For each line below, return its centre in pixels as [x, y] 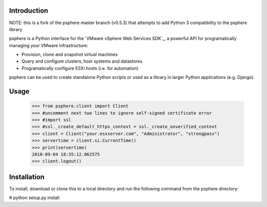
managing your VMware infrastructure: [49, 45]
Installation [27, 177]
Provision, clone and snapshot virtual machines [70, 55]
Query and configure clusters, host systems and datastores [82, 61]
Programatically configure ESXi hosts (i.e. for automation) [80, 68]
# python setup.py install [34, 198]
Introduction [29, 11]
